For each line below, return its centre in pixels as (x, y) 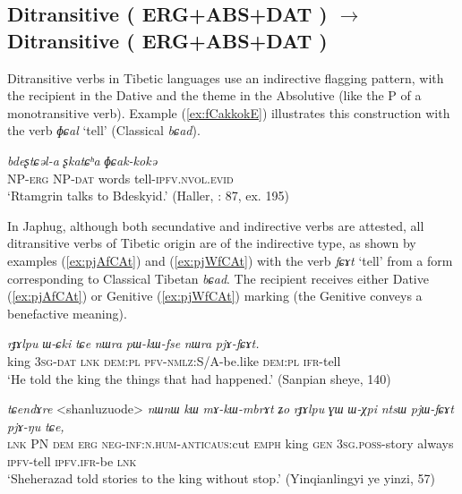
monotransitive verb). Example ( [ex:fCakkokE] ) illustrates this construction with (229, 112)
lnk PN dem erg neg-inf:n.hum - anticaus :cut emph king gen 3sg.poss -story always (231, 443)
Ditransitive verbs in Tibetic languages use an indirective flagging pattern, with (226, 77)
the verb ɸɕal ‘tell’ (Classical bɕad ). (104, 130)
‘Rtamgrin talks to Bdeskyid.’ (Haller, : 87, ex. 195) (148, 196)
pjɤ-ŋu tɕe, (36, 426)
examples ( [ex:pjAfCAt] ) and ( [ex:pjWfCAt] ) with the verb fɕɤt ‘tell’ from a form (230, 260)
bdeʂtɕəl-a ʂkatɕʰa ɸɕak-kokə (82, 160)
